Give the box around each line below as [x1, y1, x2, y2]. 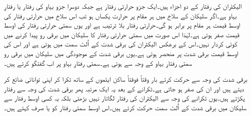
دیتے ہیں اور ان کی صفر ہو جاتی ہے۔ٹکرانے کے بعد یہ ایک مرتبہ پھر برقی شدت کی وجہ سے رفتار [4, 83, 244, 93]
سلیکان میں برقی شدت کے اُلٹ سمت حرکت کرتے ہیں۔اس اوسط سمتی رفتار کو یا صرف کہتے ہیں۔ [4, 102, 247, 112]
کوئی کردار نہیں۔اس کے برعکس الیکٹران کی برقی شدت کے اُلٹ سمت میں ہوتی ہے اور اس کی [4, 39, 237, 49]
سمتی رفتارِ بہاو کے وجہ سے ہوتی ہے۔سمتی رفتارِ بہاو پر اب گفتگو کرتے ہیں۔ [4, 58, 192, 68]
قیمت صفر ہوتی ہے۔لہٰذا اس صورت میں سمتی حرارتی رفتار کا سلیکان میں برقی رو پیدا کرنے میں [4, 29, 239, 39]
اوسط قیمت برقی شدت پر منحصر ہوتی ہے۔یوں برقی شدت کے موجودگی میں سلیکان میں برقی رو [4, 48, 238, 58]
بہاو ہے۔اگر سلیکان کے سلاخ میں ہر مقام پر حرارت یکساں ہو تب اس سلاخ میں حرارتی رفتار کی [4, 10, 237, 20]
